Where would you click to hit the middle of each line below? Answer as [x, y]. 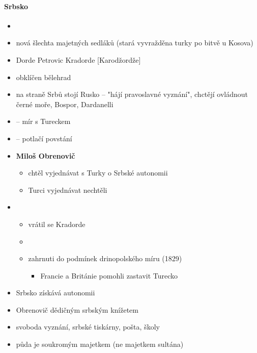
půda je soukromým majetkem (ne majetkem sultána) [100, 344]
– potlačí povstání [44, 138]
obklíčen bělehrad [44, 77]
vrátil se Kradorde [57, 224]
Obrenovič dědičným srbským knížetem [77, 309]
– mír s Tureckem [43, 121]
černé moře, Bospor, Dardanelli [65, 104]
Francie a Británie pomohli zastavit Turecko [109, 275]
